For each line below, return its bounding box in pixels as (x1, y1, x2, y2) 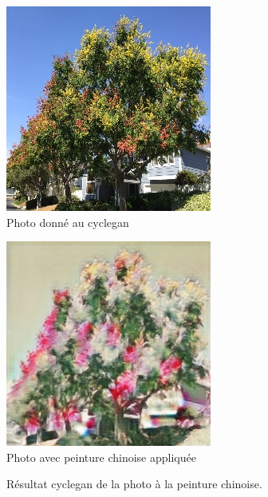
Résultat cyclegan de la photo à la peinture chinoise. (6, 475, 262, 492)
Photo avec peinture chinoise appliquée (6, 448, 196, 465)
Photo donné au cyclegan (6, 213, 129, 230)
